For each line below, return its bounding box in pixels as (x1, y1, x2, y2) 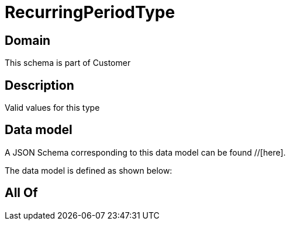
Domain (5, 33, 51, 48)
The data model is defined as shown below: (5, 165, 172, 175)
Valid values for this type (5, 103, 100, 113)
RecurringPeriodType (5, 2, 175, 22)
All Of (5, 185, 38, 201)
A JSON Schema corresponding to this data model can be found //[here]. (5, 147, 286, 157)
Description (5, 78, 74, 93)
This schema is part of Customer (5, 58, 131, 68)
